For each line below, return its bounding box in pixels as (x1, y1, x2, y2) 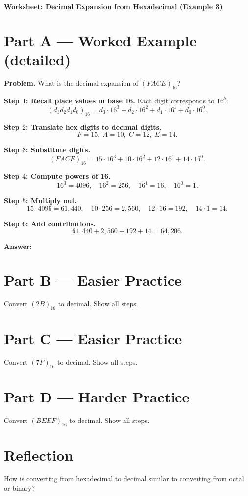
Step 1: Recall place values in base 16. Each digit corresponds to (4, 95, 215, 105)
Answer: (4, 241, 32, 251)
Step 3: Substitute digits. (4, 145, 90, 155)
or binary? (4, 483, 35, 493)
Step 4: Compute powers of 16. (4, 171, 111, 181)
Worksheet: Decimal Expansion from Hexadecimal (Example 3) (4, 1, 223, 11)
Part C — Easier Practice (4, 328, 182, 348)
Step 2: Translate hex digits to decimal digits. (4, 122, 162, 132)
